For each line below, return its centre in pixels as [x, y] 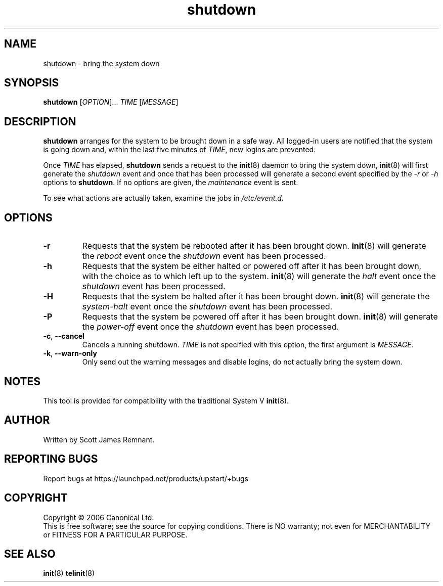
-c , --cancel [64, 336]
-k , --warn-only [70, 353]
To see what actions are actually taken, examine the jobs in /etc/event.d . [163, 198]
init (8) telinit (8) [69, 573]
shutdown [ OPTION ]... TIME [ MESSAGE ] [111, 102]
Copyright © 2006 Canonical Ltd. [99, 517]
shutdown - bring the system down [101, 63]
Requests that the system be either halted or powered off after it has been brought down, [252, 266]
